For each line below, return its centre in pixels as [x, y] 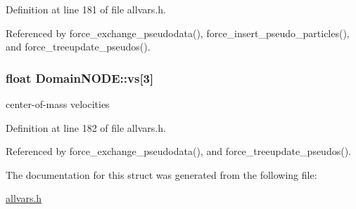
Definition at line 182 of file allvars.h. [86, 127]
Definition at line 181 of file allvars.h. [86, 9]
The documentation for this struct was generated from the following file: [161, 174]
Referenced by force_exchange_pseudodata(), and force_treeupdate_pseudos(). [178, 151]
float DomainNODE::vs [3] [80, 77]
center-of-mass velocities [58, 104]
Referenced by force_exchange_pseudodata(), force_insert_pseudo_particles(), [178, 33]
